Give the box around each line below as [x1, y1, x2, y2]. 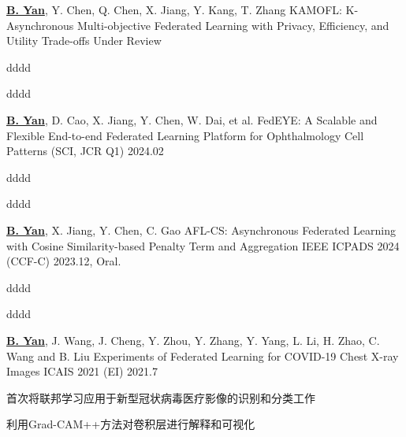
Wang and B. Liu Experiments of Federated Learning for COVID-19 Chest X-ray [6, 347, 399, 364]
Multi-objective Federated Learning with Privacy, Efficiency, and [77, 17, 389, 33]
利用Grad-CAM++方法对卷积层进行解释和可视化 [6, 416, 255, 432]
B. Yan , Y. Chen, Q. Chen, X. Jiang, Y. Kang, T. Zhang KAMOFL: [6, 2, 342, 17]
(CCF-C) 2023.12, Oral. [6, 253, 121, 269]
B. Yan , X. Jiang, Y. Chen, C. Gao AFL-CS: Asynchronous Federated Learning [6, 221, 396, 238]
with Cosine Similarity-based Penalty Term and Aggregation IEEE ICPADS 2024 [6, 237, 400, 254]
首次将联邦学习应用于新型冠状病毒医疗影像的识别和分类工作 [6, 389, 315, 406]
